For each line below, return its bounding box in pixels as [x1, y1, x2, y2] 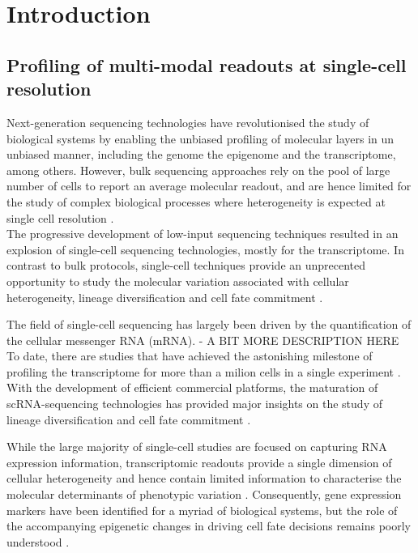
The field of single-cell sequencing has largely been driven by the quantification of [6, 316, 412, 333]
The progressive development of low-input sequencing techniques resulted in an [6, 225, 399, 242]
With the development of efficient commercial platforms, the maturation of [6, 379, 378, 396]
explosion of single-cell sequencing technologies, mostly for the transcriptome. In [6, 240, 404, 257]
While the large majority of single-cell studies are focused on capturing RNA [6, 438, 387, 455]
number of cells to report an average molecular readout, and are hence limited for [6, 177, 412, 194]
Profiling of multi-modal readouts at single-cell [6, 52, 407, 77]
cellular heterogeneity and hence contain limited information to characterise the [6, 470, 402, 487]
